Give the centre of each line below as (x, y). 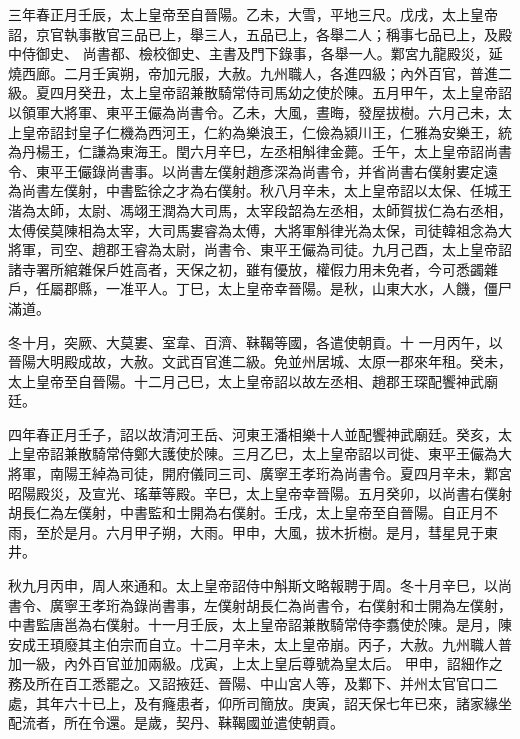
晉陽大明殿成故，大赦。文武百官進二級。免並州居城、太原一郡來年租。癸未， (260, 361)
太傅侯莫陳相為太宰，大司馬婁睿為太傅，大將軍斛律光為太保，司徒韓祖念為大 (260, 229)
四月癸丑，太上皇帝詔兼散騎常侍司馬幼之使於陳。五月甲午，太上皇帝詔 (280, 92)
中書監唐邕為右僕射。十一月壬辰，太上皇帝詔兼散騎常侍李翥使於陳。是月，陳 (260, 624)
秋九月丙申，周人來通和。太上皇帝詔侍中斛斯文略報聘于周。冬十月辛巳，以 (253, 585)
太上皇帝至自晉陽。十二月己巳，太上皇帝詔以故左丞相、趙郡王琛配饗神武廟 (253, 380)
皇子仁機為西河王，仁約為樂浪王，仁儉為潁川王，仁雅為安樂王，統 (294, 131)
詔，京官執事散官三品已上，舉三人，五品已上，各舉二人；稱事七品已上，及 (253, 33)
